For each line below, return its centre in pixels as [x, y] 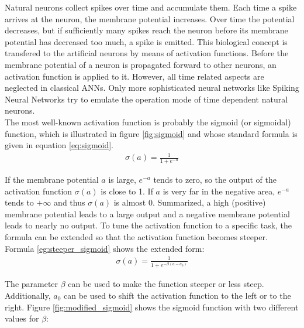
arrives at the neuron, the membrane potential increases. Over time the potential [150, 18]
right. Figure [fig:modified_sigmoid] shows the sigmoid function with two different [152, 307]
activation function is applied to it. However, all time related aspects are [134, 76]
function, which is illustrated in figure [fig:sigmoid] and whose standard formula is [151, 133]
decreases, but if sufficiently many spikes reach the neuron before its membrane [146, 30]
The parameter [32, 284]
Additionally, [28, 295]
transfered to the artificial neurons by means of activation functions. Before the [147, 53]
